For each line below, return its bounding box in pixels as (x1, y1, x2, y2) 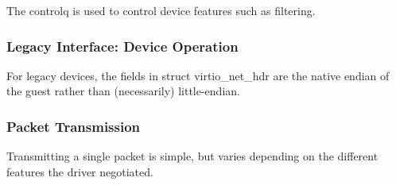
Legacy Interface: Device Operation (6, 36, 239, 56)
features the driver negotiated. (6, 163, 153, 179)
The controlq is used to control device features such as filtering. (6, 2, 316, 18)
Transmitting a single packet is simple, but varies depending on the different (6, 148, 379, 164)
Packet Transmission (6, 116, 141, 136)
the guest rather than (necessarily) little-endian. (6, 83, 240, 99)
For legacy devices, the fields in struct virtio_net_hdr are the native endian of (6, 67, 390, 83)
